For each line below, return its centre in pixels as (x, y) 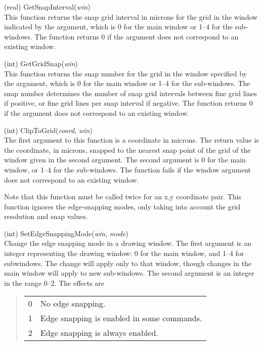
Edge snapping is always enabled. (99, 333)
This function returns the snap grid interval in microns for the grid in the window (131, 16)
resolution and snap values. (46, 216)
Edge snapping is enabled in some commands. (121, 318)
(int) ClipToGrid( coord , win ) (48, 130)
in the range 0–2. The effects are (54, 283)
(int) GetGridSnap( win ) (41, 63)
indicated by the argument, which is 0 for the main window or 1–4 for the (118, 27)
